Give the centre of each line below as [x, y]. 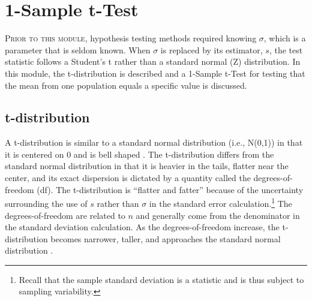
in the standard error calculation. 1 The [220, 202]
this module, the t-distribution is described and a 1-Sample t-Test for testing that [155, 73]
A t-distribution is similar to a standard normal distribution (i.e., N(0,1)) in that [154, 142]
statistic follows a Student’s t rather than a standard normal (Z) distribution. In [153, 61]
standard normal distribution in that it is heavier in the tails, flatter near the [147, 166]
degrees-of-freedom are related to [65, 215]
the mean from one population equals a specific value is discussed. [126, 85]
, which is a [285, 38]
